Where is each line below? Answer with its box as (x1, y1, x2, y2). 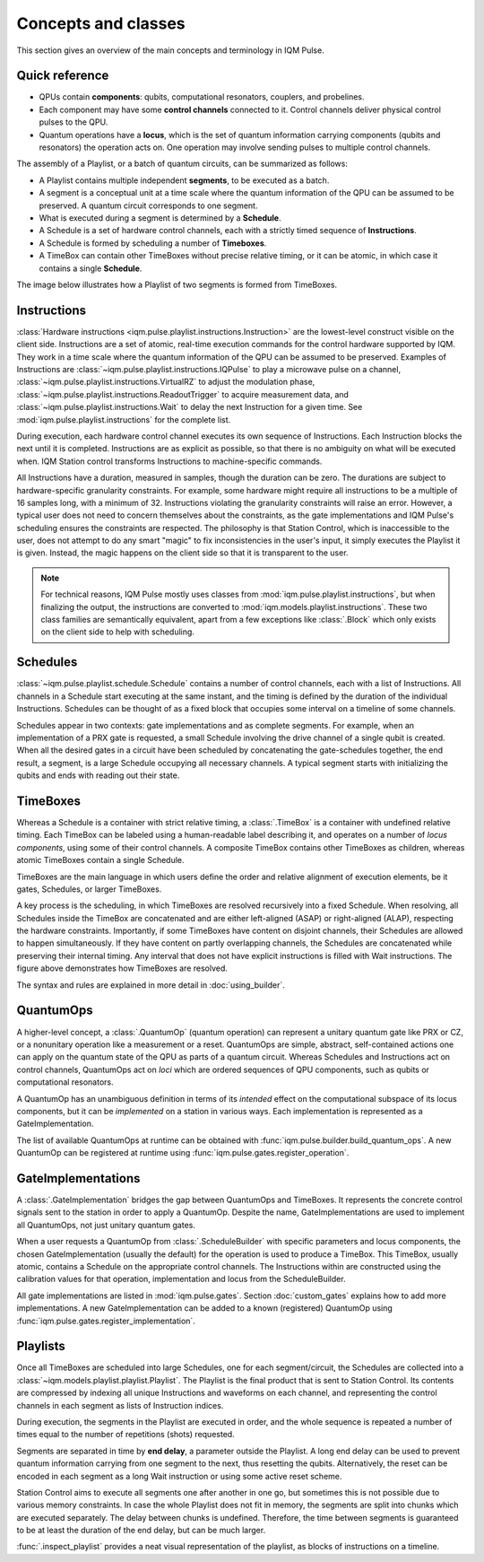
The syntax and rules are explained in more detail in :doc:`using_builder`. (16, 979, 286, 990)
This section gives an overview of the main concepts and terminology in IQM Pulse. (16, 45, 324, 56)
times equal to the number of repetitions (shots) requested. (16, 1429, 235, 1440)
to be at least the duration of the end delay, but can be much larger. (16, 1525, 266, 1536)
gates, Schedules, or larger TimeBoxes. (16, 884, 162, 894)
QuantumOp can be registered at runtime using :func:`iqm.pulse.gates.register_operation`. (16, 1148, 350, 1158)
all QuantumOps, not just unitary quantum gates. (16, 1219, 196, 1230)
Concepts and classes (16, 13, 186, 33)
